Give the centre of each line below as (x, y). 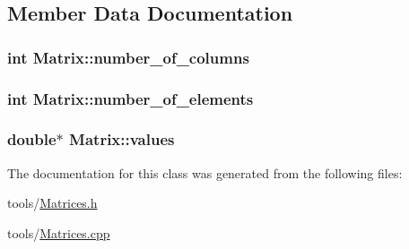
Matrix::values (122, 139)
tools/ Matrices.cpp (59, 232)
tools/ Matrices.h (52, 203)
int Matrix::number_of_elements (131, 98)
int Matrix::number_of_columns (128, 57)
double (32, 139)
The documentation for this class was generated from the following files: (205, 172)
